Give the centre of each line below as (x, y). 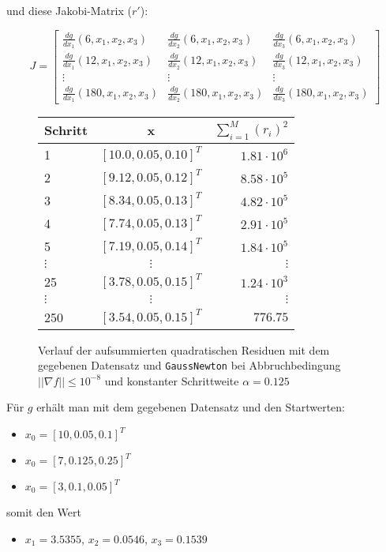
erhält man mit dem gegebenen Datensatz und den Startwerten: (191, 407)
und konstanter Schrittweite (172, 380)
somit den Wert (44, 512)
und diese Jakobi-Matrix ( (69, 10)
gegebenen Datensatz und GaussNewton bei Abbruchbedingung (189, 365)
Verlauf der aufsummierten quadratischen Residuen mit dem (184, 349)
